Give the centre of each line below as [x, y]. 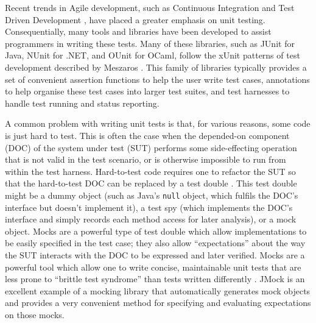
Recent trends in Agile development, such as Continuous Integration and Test [150, 7]
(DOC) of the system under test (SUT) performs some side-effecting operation [151, 147]
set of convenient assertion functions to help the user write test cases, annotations [157, 79]
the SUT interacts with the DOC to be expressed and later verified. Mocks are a [155, 254]
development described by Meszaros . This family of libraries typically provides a [156, 67]
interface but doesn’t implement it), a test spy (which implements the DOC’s [149, 207]
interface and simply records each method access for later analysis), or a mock [151, 219]
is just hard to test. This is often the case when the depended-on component [147, 135]
